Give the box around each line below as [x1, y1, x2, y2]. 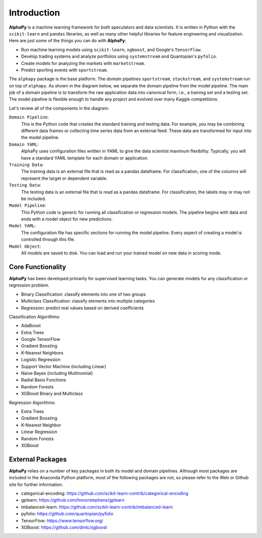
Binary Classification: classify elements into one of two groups [21, 291, 146, 297]
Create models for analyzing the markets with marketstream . [21, 60, 146, 66]
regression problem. [9, 282, 49, 288]
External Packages [9, 455, 67, 463]
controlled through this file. [21, 236, 75, 242]
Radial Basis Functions [21, 377, 66, 383]
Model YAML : [9, 223, 36, 229]
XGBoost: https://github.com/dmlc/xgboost [21, 524, 107, 530]
